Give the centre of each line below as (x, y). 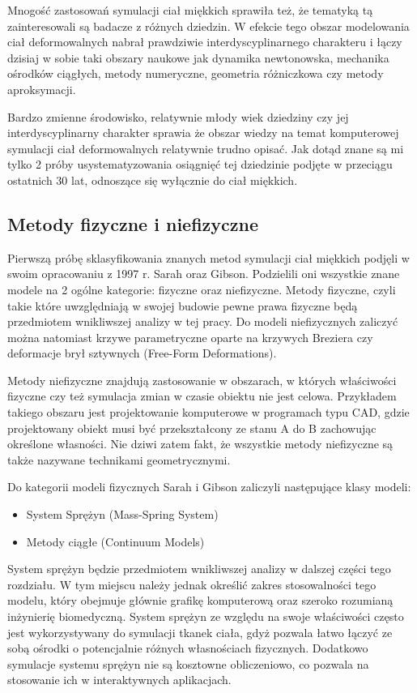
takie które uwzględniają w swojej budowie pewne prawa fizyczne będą (183, 305)
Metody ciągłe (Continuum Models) (115, 541)
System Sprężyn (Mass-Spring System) (122, 514)
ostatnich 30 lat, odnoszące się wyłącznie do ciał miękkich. (153, 180)
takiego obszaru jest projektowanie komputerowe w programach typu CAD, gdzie (208, 412)
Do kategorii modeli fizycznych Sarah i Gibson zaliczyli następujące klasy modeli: (209, 487)
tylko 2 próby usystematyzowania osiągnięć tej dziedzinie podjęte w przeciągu (200, 164)
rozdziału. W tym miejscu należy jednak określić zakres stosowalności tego (192, 584)
